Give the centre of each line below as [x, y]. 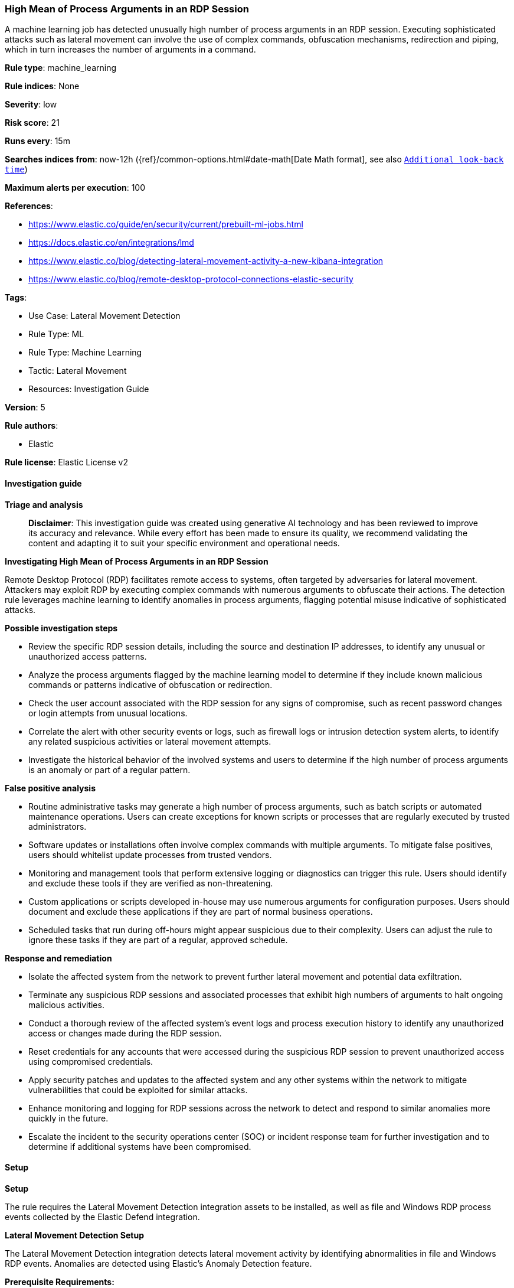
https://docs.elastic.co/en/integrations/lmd [111, 243]
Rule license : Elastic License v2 [66, 462]
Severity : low [31, 105]
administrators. [58, 826]
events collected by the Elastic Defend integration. [102, 1217]
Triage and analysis [44, 504]
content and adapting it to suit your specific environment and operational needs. [184, 543]
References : [29, 206]
